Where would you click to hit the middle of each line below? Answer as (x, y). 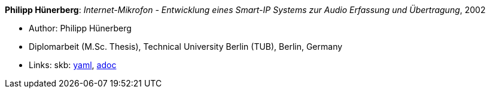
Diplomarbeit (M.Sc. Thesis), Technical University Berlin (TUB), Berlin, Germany (186, 46)
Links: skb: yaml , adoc (73, 65)
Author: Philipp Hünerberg (80, 28)
